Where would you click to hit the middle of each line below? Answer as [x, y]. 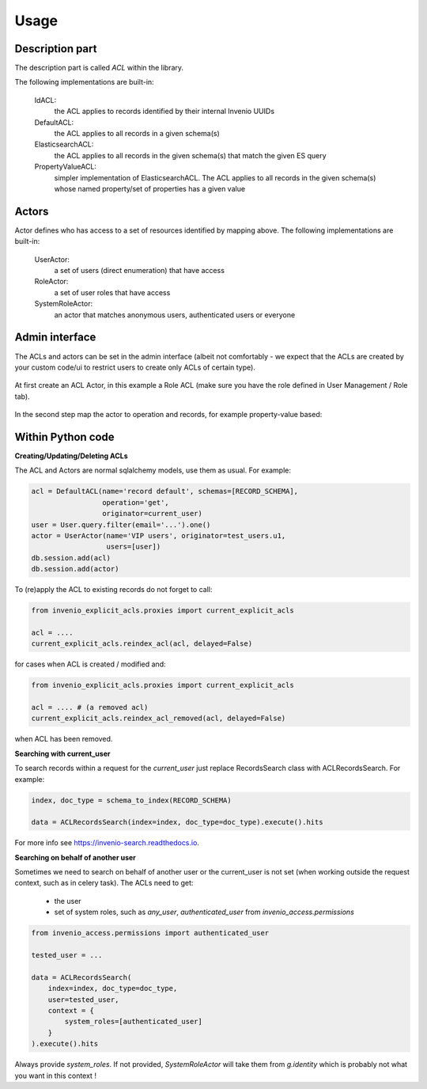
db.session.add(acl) [71, 558]
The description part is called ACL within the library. [99, 68]
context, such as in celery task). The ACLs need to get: [104, 883]
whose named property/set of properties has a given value [149, 188]
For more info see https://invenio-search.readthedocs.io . [107, 843]
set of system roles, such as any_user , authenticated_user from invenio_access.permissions [204, 912]
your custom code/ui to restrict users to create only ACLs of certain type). [135, 367]
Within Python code [64, 436]
